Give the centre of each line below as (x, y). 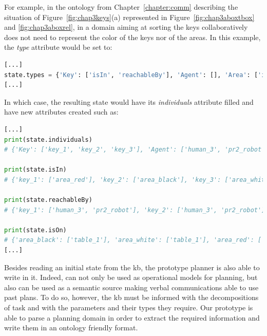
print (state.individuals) (48, 139)
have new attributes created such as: (61, 112)
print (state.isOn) (35, 230)
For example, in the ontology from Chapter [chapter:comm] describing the (121, 7)
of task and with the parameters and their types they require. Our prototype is (129, 307)
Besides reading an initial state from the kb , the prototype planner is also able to (132, 267)
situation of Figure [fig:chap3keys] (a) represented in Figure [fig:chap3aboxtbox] (129, 17)
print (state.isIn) (35, 170)
